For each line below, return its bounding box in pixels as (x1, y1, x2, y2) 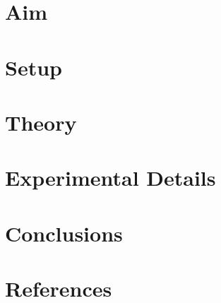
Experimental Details (5, 163, 216, 192)
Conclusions (5, 218, 123, 247)
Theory (5, 107, 77, 136)
